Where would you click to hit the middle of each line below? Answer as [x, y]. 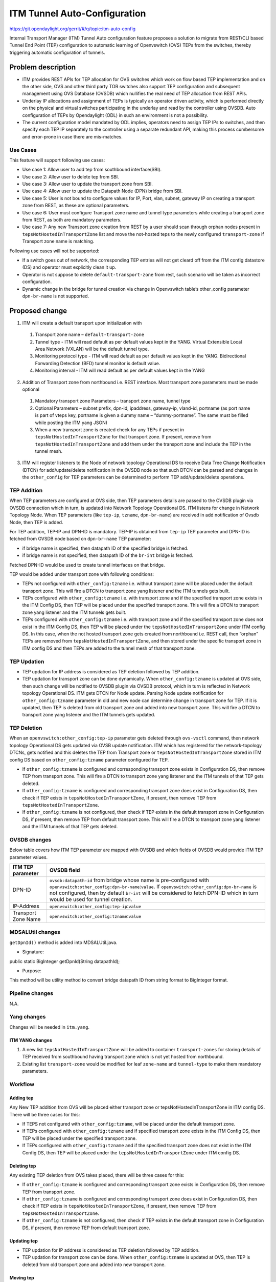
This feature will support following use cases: [57, 160]
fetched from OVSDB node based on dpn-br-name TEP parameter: [80, 539]
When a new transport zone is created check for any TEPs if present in [109, 429]
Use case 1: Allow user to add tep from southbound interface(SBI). [92, 170]
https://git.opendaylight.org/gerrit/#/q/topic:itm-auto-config [72, 29]
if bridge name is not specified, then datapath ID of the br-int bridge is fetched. [108, 555]
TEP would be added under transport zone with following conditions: [82, 574]
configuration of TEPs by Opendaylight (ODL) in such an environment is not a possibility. [115, 115]
